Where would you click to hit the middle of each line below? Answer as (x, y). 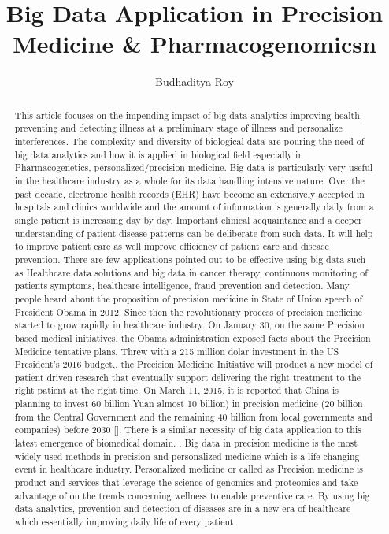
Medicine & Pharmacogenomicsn (194, 44)
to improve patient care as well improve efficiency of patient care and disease (172, 246)
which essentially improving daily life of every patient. (125, 522)
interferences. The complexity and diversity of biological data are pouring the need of (189, 141)
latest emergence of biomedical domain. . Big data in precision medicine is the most (186, 443)
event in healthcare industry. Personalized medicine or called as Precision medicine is (189, 469)
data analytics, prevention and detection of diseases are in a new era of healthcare (183, 508)
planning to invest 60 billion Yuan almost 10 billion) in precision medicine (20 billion (189, 404)
